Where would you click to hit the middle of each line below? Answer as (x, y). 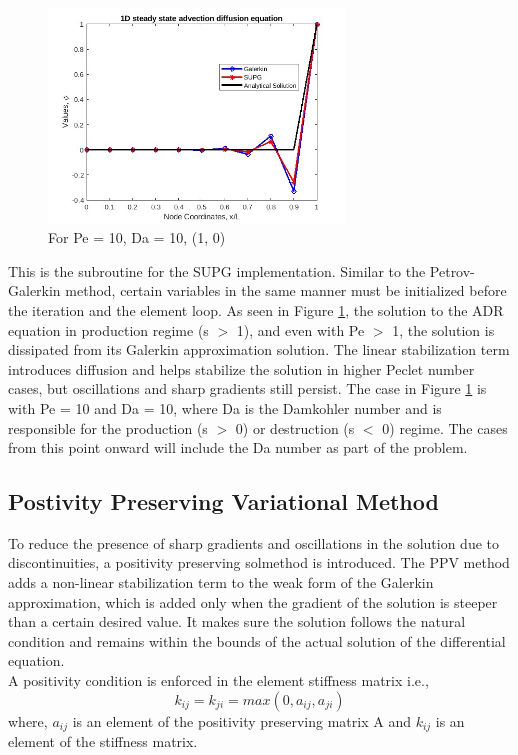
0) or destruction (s (295, 427)
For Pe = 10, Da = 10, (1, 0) (137, 237)
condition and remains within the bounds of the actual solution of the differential (257, 640)
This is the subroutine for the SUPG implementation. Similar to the (217, 270)
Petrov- (452, 270)
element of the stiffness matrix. (103, 741)
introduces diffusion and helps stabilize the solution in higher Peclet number (241, 368)
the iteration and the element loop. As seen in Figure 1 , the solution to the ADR (256, 309)
